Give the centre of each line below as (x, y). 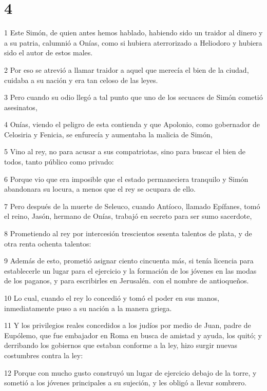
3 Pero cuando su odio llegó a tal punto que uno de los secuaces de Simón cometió (133, 97)
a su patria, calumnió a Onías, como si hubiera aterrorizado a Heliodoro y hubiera (133, 42)
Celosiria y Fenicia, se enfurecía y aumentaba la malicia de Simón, (108, 134)
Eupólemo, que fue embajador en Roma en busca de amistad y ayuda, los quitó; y (133, 335)
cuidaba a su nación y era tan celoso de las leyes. (81, 80)
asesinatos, (21, 107)
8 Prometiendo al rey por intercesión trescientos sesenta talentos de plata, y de (128, 233)
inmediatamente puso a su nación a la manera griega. (88, 308)
